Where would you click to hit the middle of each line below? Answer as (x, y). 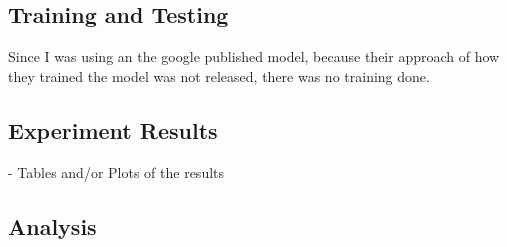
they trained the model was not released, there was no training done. (219, 75)
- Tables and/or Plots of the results (116, 171)
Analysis (52, 225)
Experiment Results (113, 129)
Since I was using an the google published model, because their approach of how (254, 56)
